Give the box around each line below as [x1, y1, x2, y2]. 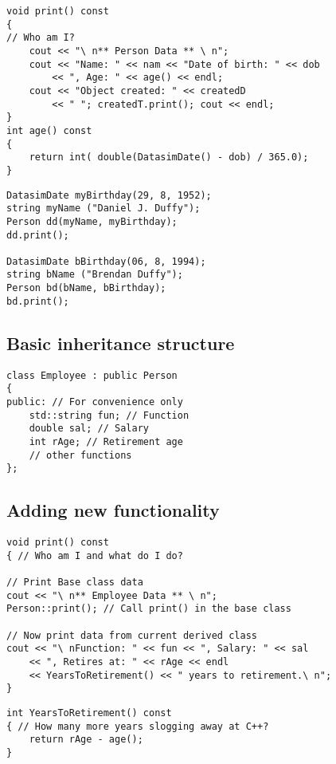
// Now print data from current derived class [6, 629, 257, 641]
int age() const [6, 124, 92, 136]
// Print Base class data [6, 577, 143, 589]
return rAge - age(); [29, 734, 143, 746]
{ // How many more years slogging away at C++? [6, 720, 269, 732]
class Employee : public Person [6, 369, 178, 381]
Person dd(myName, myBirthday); [6, 215, 178, 227]
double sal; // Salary [29, 423, 149, 435]
